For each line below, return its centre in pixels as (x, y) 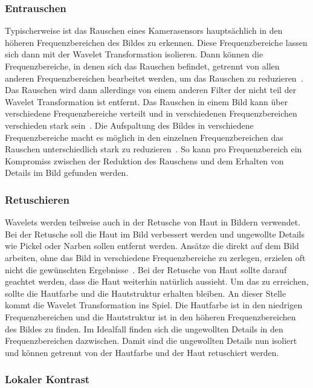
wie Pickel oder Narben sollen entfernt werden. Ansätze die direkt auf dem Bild (152, 246)
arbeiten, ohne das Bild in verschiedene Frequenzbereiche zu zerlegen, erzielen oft (155, 257)
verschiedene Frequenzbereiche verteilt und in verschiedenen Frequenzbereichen (151, 113)
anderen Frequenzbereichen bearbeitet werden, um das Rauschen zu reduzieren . (154, 78)
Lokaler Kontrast (47, 379)
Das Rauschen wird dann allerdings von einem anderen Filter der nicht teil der (151, 90)
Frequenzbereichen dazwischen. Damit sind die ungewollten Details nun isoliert (151, 341)
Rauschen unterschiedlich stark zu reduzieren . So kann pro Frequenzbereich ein (153, 149)
